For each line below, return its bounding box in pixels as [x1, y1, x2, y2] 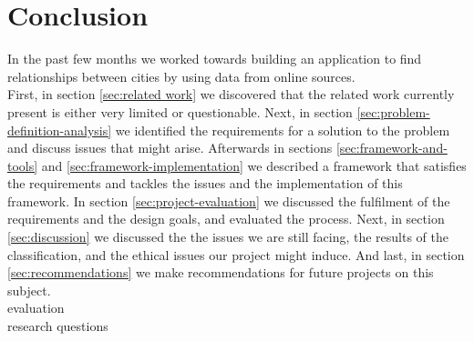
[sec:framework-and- [335, 138, 448, 157]
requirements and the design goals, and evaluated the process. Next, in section [7, 209, 445, 228]
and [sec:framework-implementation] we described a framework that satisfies [41, 155, 467, 175]
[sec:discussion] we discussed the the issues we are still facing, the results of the [7, 227, 448, 246]
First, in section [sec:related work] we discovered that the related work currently [7, 85, 455, 104]
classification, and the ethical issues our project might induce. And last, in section [7, 245, 465, 264]
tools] [7, 155, 38, 175]
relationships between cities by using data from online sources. [7, 66, 355, 85]
